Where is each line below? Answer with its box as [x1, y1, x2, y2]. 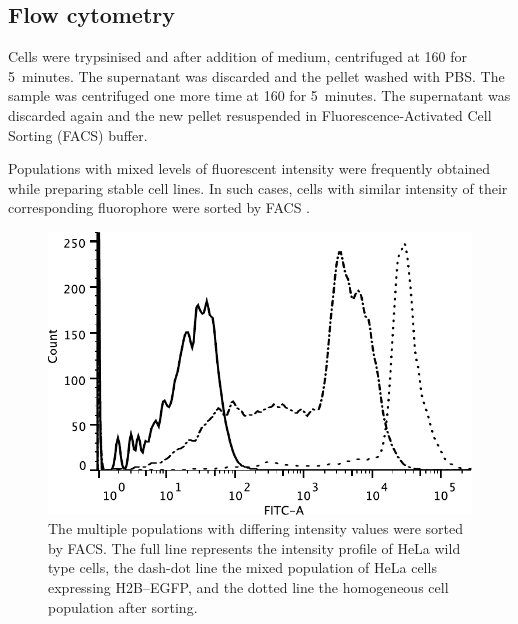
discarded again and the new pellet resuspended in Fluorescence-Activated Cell [8, 104, 492, 125]
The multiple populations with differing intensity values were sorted [48, 518, 463, 539]
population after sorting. [48, 596, 198, 617]
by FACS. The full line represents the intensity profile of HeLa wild [48, 537, 461, 558]
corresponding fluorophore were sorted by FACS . [8, 197, 310, 218]
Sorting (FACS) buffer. [8, 124, 148, 145]
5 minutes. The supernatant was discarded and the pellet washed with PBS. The [8, 65, 505, 86]
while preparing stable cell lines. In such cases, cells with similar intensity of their [8, 177, 508, 198]
